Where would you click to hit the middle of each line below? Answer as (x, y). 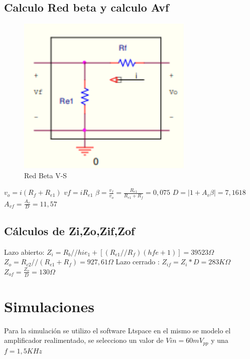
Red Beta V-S (46, 175)
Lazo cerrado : (138, 262)
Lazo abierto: (24, 252)
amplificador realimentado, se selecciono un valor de (84, 340)
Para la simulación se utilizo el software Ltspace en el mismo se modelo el (117, 330)
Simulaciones (49, 306)
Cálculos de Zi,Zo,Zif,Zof (70, 230)
